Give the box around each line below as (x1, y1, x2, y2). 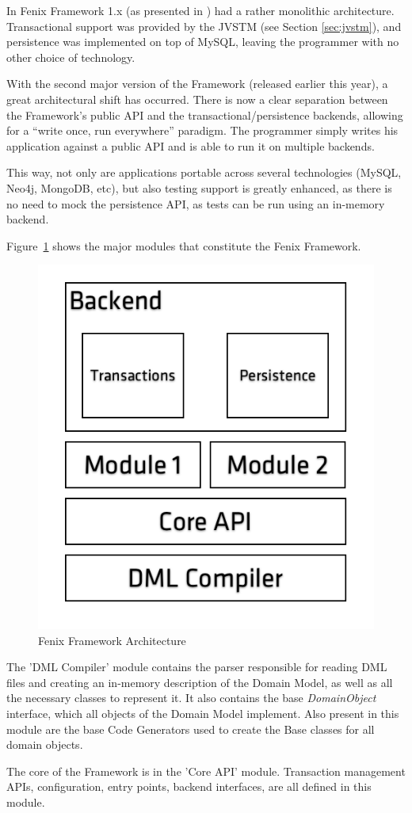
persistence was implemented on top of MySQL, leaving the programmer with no (6, 33, 399, 50)
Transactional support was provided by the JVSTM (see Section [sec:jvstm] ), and (6, 17, 402, 34)
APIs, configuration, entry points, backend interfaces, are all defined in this (6, 778, 372, 795)
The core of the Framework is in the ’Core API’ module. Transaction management (6, 762, 406, 779)
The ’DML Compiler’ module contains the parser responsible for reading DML (6, 658, 387, 675)
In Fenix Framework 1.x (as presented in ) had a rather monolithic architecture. (6, 2, 395, 18)
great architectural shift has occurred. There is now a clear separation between (6, 90, 388, 107)
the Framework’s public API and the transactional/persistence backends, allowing (6, 106, 403, 123)
